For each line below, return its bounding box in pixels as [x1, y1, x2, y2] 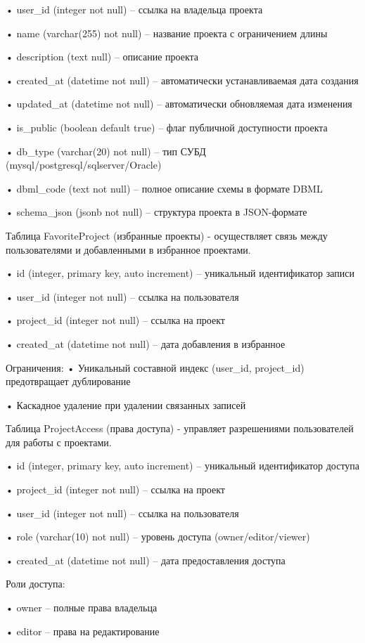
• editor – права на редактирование [6, 623, 160, 638]
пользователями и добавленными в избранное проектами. [6, 242, 251, 256]
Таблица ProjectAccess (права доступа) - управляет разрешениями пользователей [6, 421, 354, 436]
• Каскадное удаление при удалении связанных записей [6, 397, 246, 412]
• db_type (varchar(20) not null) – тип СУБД [6, 143, 206, 158]
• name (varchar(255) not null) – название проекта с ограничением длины [6, 25, 328, 40]
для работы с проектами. [6, 434, 112, 449]
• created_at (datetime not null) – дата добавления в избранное [6, 336, 286, 351]
